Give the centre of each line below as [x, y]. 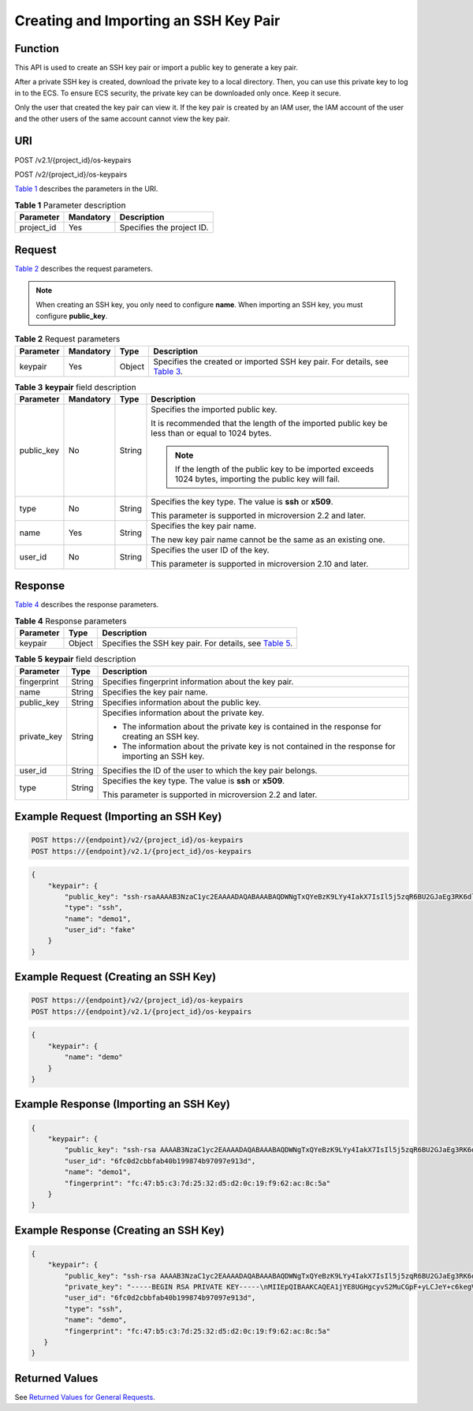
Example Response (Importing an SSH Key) [123, 1104]
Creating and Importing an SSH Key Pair [147, 21]
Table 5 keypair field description [75, 659]
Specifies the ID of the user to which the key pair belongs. [210, 770]
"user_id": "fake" [100, 930]
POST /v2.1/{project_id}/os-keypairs [73, 160]
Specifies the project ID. [164, 227]
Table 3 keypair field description [76, 387]
